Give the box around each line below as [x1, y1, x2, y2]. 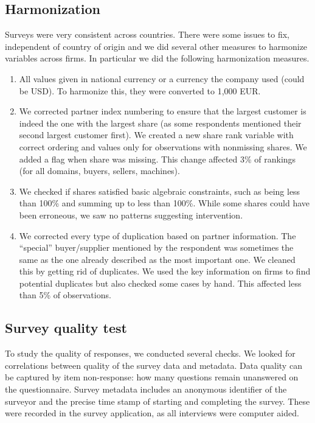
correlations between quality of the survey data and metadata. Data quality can [5, 358, 302, 371]
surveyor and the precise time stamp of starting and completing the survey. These [5, 394, 310, 407]
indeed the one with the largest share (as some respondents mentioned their [19, 116, 302, 129]
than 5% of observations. [19, 288, 111, 301]
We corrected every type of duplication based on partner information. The [19, 229, 296, 242]
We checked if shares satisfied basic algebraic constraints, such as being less [19, 184, 300, 197]
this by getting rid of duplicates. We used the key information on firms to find [19, 265, 311, 278]
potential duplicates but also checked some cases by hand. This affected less [19, 276, 302, 289]
